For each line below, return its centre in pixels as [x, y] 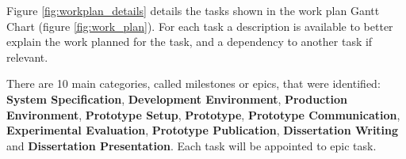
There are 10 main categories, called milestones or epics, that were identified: [193, 83]
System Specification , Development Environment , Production [177, 98]
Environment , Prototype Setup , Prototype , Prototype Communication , [203, 114]
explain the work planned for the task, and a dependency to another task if [190, 42]
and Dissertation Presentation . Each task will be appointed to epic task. [192, 145]
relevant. [27, 57]
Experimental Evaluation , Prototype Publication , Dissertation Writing [203, 130]
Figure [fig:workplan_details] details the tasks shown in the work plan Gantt [193, 10]
